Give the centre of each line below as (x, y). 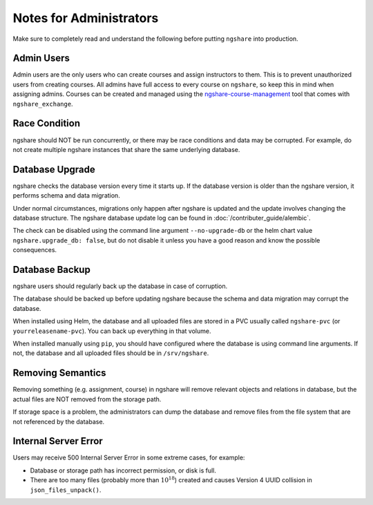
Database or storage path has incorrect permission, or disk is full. (123, 470)
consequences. (35, 250)
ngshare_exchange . (43, 104)
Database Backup (52, 269)
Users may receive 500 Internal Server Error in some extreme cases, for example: (129, 458)
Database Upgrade (54, 169)
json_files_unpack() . (66, 490)
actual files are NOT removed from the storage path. (87, 399)
